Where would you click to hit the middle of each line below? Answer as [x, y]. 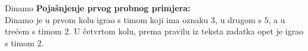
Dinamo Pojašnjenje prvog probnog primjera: [98, 8]
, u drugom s [238, 19]
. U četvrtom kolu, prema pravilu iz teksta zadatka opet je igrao [186, 31]
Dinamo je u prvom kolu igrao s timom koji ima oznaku [107, 19]
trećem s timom [33, 31]
